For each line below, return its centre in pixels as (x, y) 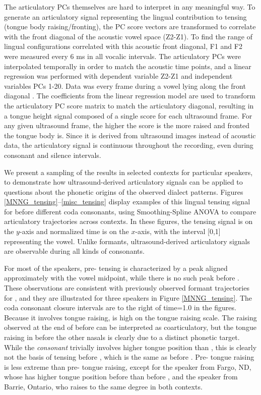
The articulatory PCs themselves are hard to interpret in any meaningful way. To (130, 7)
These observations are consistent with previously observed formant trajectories (127, 288)
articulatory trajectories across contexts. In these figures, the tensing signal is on (128, 221)
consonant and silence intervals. (53, 155)
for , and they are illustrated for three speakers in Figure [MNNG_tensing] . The (128, 297)
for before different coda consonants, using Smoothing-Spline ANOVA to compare (130, 211)
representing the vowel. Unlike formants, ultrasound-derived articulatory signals (127, 241)
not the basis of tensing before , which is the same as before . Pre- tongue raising (129, 357)
